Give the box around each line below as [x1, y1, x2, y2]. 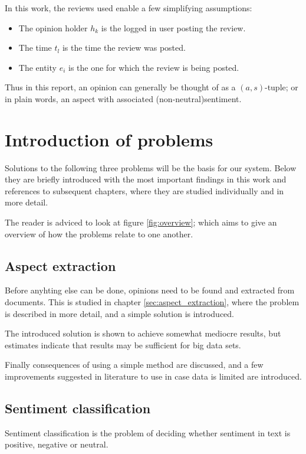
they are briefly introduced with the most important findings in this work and [5, 173, 287, 185]
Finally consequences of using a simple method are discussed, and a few [5, 358, 264, 371]
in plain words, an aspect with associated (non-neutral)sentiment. [5, 92, 242, 104]
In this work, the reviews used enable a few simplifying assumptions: [5, 2, 252, 14]
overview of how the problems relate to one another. [5, 227, 193, 240]
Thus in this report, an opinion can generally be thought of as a [5, 81, 236, 93]
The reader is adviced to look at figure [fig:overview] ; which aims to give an [5, 216, 277, 228]
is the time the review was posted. [62, 41, 186, 54]
